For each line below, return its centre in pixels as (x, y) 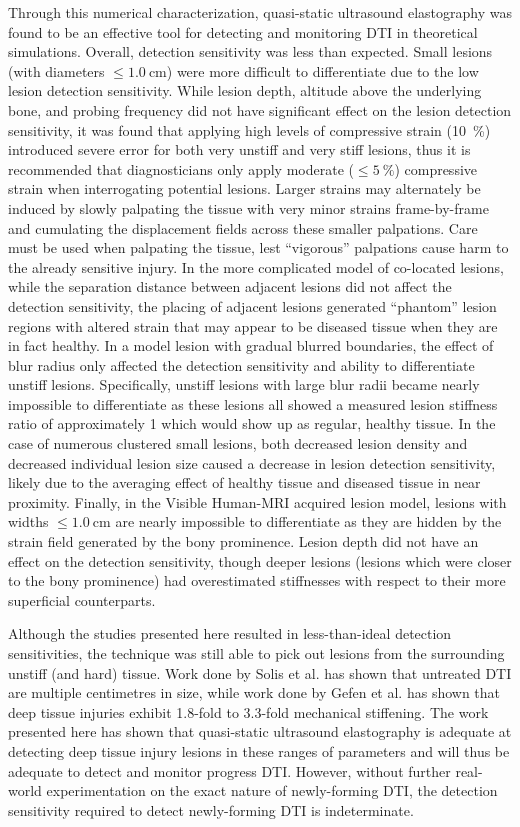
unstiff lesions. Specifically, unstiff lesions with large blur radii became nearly (244, 384)
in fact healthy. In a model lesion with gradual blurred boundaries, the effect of (251, 345)
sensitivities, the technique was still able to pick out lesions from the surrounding (256, 653)
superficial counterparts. (82, 599)
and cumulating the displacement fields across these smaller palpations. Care (243, 227)
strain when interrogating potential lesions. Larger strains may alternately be (244, 188)
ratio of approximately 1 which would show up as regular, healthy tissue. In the (252, 423)
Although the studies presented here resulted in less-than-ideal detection (230, 633)
